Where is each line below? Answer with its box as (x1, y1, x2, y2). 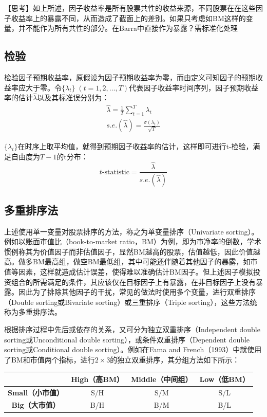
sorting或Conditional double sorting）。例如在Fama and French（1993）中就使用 (4, 344, 262, 355)
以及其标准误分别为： (37, 92, 109, 103)
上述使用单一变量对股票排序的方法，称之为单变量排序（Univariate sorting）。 (4, 226, 259, 237)
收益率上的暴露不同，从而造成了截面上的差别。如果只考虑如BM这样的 (11, 12, 246, 23)
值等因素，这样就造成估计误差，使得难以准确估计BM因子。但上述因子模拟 (4, 266, 253, 277)
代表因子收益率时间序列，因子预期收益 (129, 82, 259, 93)
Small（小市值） (8, 387, 64, 397)
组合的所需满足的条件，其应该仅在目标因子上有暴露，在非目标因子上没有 (11, 276, 256, 287)
